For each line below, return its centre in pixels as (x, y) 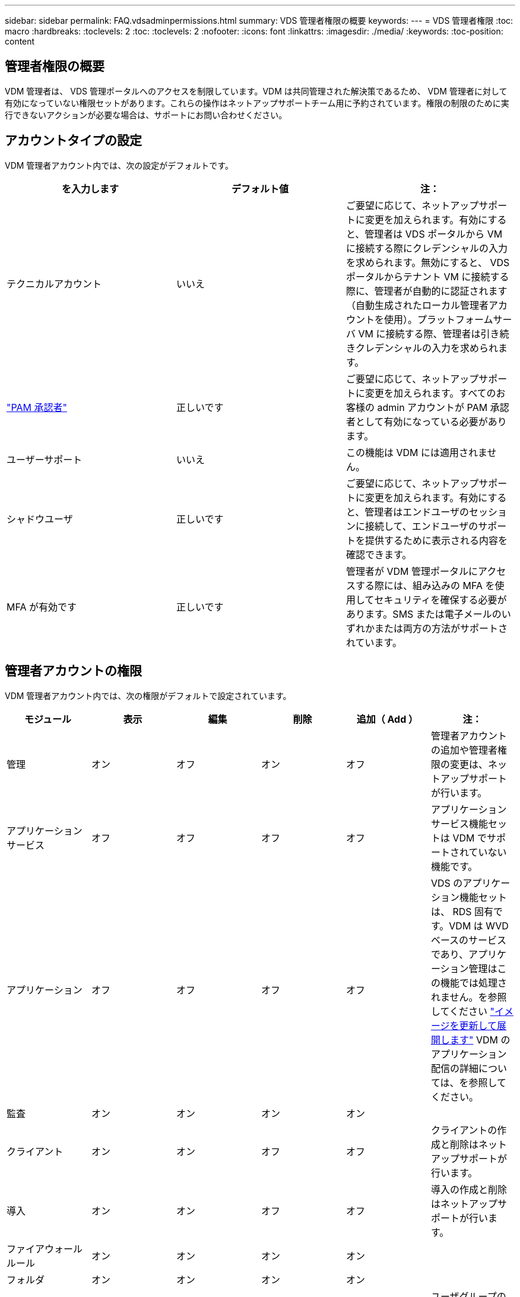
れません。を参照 (469, 997)
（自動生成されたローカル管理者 (417, 305)
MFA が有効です (42, 607)
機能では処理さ (473, 983)
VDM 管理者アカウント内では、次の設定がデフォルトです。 (119, 165)
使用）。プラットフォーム (438, 319)
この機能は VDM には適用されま (416, 452)
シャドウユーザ (40, 519)
